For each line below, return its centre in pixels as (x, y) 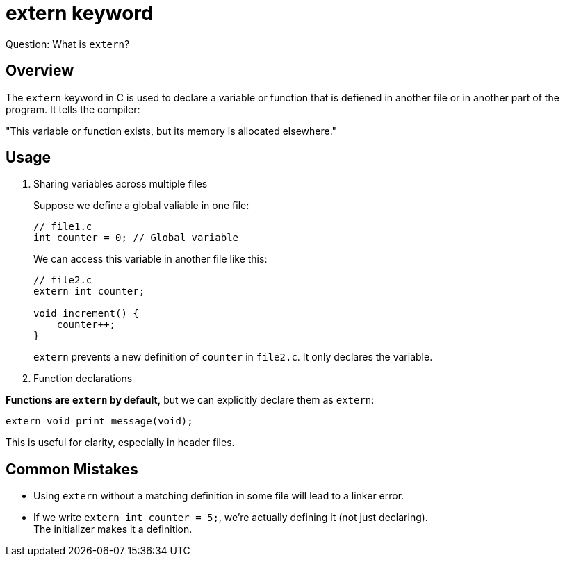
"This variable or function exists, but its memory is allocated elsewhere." (171, 131)
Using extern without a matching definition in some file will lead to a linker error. (219, 496)
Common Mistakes (72, 469)
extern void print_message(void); (99, 421)
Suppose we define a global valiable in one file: (141, 206)
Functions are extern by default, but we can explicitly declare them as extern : (190, 400)
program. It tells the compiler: (73, 109)
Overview (40, 71)
